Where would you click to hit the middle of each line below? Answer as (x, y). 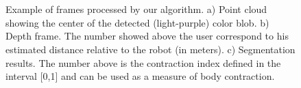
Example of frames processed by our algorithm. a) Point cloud (136, 9)
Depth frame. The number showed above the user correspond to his (147, 36)
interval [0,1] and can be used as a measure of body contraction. (140, 76)
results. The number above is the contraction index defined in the (143, 62)
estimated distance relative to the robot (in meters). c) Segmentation (150, 49)
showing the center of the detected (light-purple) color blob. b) (137, 22)
